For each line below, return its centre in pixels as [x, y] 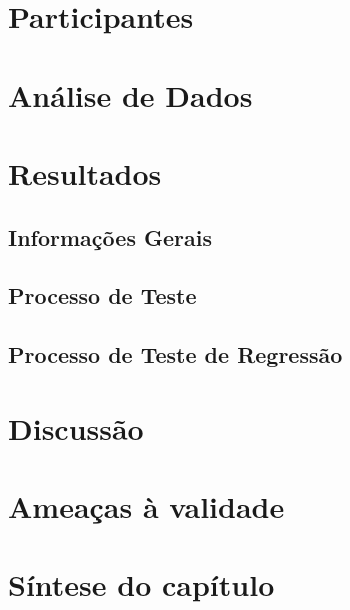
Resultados [85, 172]
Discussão [76, 427]
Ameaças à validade [146, 506]
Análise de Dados [130, 94]
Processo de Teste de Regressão [175, 354]
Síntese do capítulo [141, 584]
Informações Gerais [110, 236]
